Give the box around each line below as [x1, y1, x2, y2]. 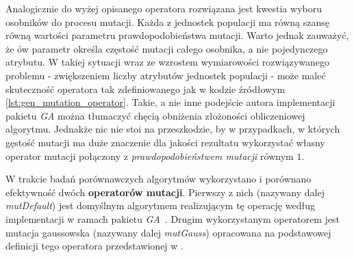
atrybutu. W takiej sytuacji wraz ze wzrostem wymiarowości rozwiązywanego [5, 55, 329, 69]
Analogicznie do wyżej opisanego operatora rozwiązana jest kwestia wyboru [5, 1, 322, 15]
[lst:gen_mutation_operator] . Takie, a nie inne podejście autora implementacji [5, 95, 336, 109]
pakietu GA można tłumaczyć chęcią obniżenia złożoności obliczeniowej [5, 108, 305, 122]
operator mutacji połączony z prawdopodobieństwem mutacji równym [5, 148, 294, 163]
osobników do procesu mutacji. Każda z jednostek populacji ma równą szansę [5, 14, 329, 29]
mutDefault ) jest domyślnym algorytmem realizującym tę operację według [5, 198, 315, 213]
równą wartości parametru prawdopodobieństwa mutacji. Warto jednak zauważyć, [5, 28, 349, 42]
